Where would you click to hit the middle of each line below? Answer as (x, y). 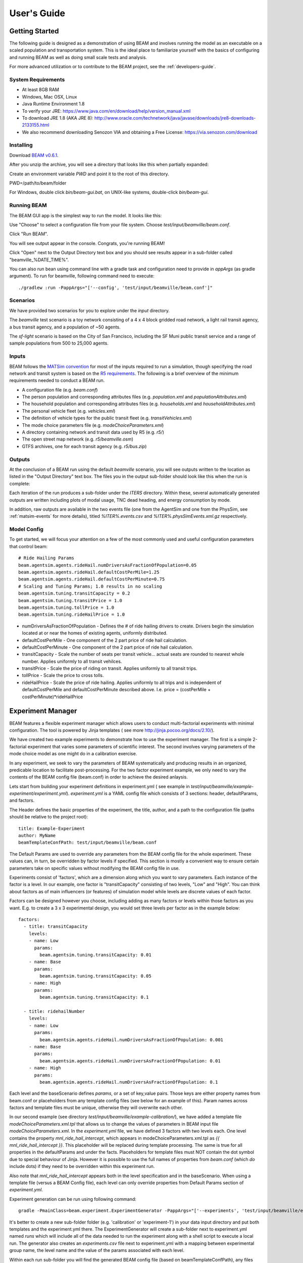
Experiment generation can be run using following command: (73, 1199)
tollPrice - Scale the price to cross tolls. (63, 675)
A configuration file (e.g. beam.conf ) (60, 390)
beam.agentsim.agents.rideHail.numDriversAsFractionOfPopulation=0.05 (108, 565)
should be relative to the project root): (49, 817)
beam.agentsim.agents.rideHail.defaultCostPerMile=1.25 (89, 572)
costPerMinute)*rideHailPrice (53, 697)
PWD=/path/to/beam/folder (38, 183)
